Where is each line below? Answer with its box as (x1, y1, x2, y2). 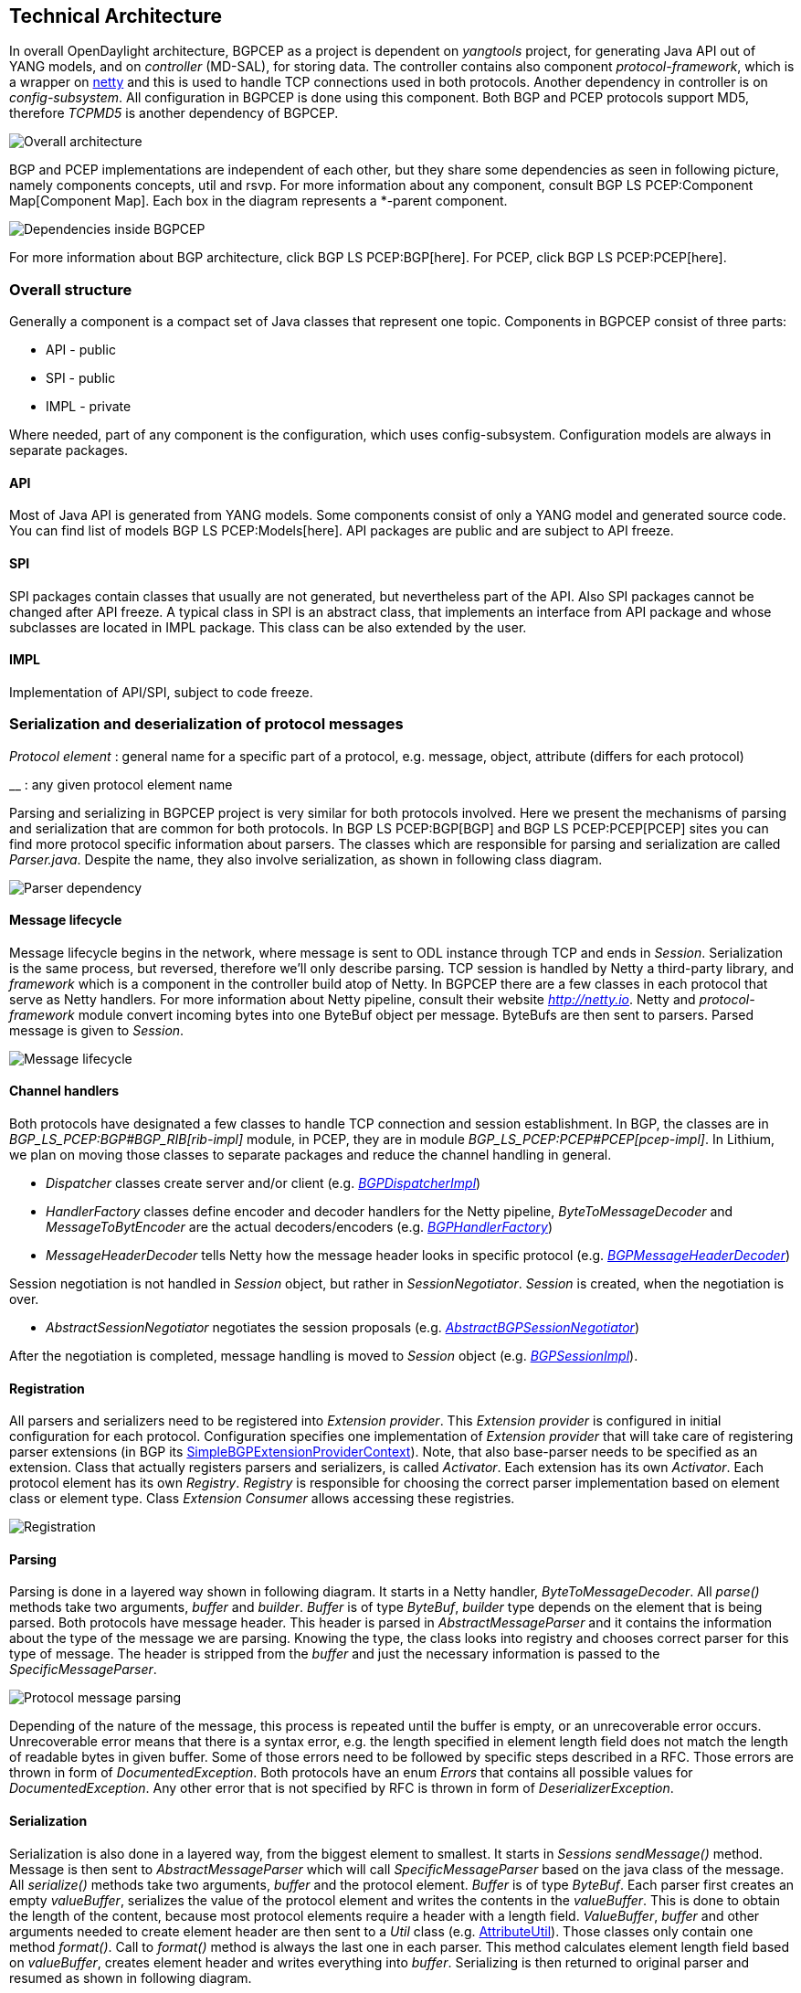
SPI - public (46, 370, 116, 387)
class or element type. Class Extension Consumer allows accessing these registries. (9, 1490, 515, 1507)
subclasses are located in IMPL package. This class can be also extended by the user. (9, 619, 527, 635)
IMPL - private (46, 398, 132, 415)
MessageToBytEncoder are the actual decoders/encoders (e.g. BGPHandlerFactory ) (46, 1219, 553, 1235)
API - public (46, 342, 116, 358)
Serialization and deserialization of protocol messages (9, 715, 404, 734)
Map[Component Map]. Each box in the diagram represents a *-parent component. (9, 193, 508, 209)
